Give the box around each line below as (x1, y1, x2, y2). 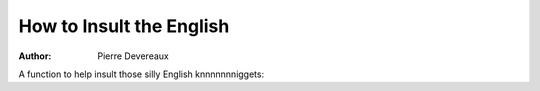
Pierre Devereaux (97, 50, 169, 62)
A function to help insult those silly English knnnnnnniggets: (18, 68, 265, 80)
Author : (18, 50, 52, 62)
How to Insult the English (18, 15, 230, 37)
